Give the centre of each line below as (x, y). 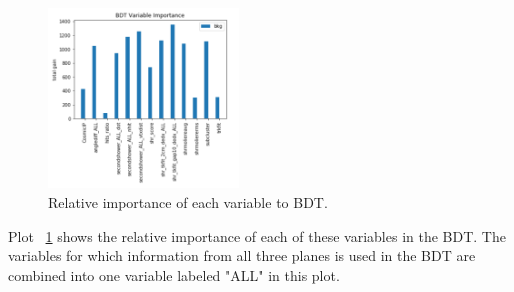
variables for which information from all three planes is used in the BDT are (242, 255)
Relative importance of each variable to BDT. (188, 201)
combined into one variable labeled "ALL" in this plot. (174, 274)
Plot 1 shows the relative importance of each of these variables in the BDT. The (257, 235)
